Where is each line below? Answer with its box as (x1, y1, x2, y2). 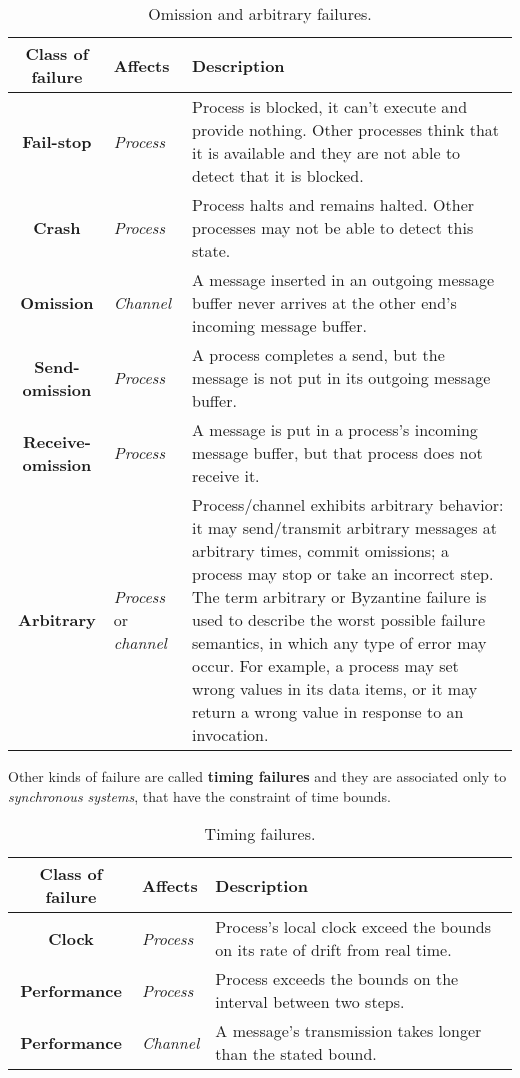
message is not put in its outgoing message (191, 366, 491, 389)
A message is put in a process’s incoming (191, 418, 478, 441)
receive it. (191, 464, 260, 487)
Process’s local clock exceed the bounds (215, 915, 492, 939)
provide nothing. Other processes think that (191, 118, 500, 141)
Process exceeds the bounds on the (215, 967, 459, 991)
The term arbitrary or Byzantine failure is (191, 585, 487, 608)
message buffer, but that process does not (191, 441, 483, 464)
